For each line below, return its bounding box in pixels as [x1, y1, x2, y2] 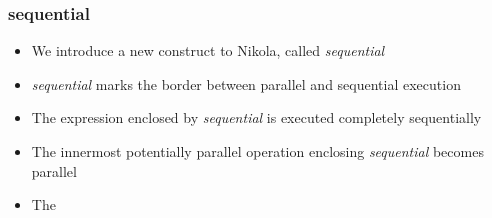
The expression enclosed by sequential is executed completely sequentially [31, 107, 482, 128]
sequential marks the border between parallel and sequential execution [31, 73, 461, 94]
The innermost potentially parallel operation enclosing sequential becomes [31, 141, 484, 161]
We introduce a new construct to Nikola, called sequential [31, 40, 385, 61]
